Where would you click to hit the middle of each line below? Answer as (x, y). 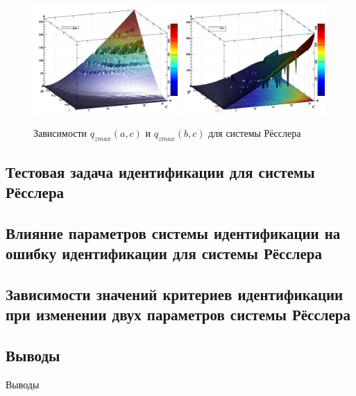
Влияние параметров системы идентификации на (173, 232)
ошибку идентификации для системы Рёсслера (164, 253)
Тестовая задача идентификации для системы (160, 171)
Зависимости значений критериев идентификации (175, 294)
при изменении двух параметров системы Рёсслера (178, 314)
